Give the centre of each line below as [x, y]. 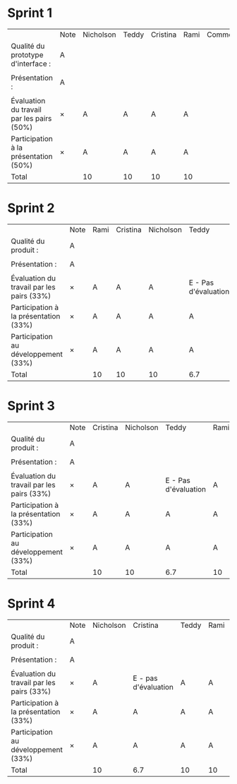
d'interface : [31, 64]
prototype [27, 54]
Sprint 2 [31, 208]
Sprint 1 [30, 13]
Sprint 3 [31, 406]
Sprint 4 [31, 604]
